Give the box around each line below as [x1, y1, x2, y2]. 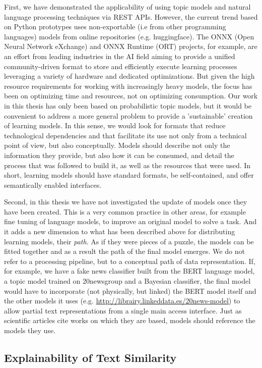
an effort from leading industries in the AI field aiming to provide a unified [4, 50, 235, 61]
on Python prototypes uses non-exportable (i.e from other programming [4, 21, 226, 32]
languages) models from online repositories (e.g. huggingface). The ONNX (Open [4, 31, 254, 41]
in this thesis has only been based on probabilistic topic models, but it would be [4, 100, 251, 111]
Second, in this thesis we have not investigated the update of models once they [4, 196, 247, 207]
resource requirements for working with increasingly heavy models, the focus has [4, 80, 252, 91]
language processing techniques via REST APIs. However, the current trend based [4, 11, 258, 22]
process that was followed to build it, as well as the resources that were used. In [4, 160, 251, 170]
